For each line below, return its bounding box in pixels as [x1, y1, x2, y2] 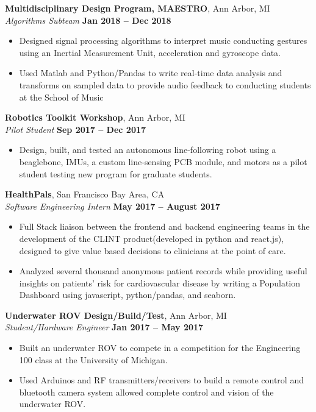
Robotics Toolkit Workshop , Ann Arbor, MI [5, 111, 185, 124]
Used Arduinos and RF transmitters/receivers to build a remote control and [19, 374, 304, 386]
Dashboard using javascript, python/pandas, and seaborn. [19, 288, 236, 301]
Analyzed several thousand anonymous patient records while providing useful [19, 265, 307, 277]
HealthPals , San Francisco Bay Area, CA [5, 188, 165, 201]
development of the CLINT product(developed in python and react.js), [19, 232, 284, 244]
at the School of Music [19, 90, 104, 103]
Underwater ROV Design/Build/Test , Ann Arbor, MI [5, 308, 227, 321]
